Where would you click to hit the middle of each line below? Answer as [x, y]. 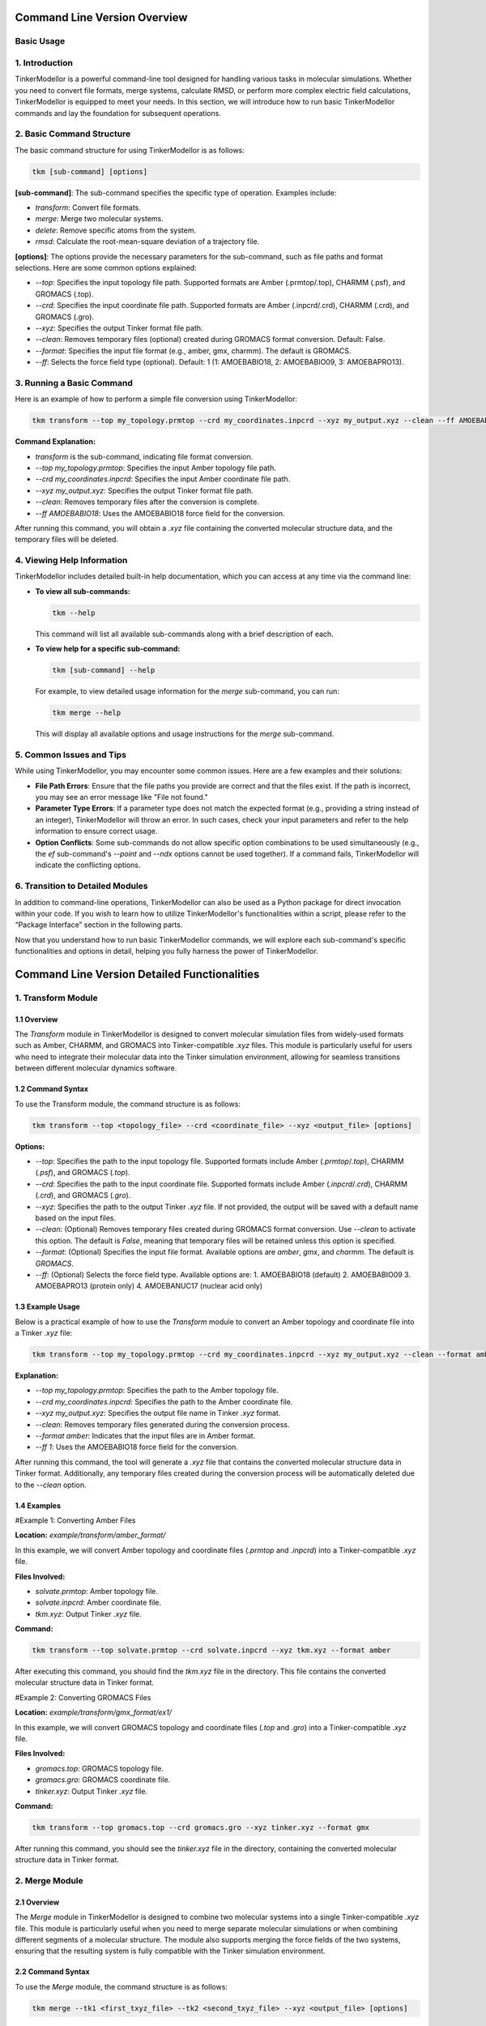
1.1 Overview [36, 1019]
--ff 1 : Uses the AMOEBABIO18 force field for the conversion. [137, 1447]
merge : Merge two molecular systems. [99, 219]
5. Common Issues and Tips [71, 754]
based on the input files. [76, 1218]
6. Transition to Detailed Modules [81, 886]
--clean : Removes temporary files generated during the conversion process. [163, 1424]
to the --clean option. [51, 1485]
